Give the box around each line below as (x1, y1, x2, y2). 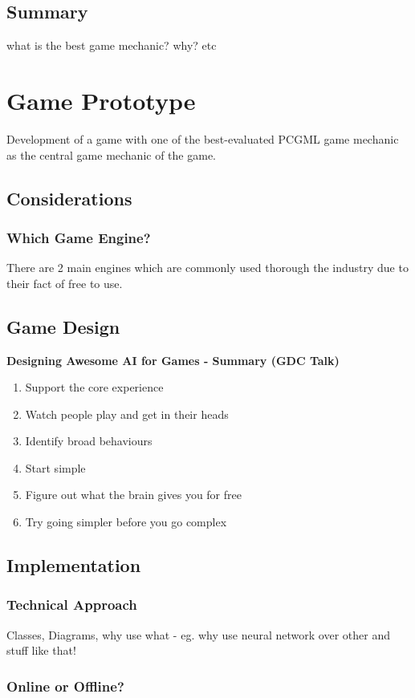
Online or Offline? (6, 676, 124, 696)
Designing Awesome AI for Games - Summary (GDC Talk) (6, 351, 340, 368)
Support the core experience (25, 379, 164, 396)
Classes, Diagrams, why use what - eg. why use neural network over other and (6, 626, 390, 643)
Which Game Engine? (6, 227, 151, 247)
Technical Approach (6, 595, 137, 615)
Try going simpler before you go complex (25, 513, 227, 530)
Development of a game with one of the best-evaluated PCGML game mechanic (6, 130, 399, 147)
